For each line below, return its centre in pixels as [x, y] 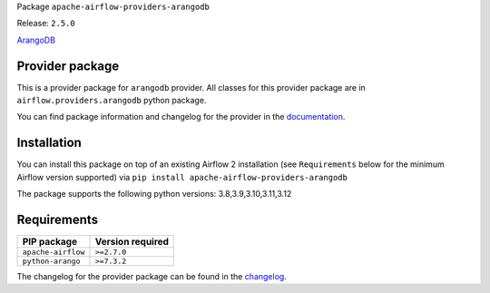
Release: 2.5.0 [46, 24]
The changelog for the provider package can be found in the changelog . [152, 277]
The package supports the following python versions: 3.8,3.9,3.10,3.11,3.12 [154, 194]
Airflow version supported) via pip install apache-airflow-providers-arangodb [182, 177]
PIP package [49, 242]
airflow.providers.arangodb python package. [112, 101]
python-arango [51, 262]
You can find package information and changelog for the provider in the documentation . [181, 117]
